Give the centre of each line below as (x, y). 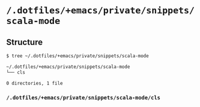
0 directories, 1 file (35, 83)
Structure (25, 42)
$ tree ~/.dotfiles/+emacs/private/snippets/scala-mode (77, 56)
